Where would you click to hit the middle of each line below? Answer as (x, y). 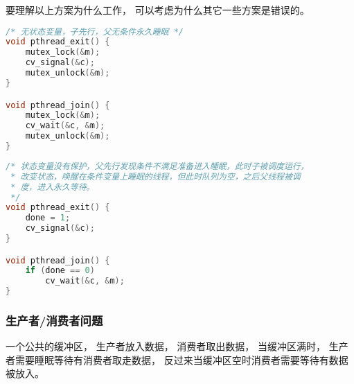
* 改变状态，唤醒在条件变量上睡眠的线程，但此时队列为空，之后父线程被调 (156, 176)
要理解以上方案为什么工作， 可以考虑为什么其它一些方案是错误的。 (158, 10)
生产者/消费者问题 (54, 320)
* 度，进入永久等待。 (53, 187)
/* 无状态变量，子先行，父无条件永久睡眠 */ (95, 32)
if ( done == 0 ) (60, 271)
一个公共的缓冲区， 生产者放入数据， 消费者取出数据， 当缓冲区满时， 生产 (177, 346)
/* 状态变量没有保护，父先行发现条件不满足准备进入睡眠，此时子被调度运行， (157, 166)
